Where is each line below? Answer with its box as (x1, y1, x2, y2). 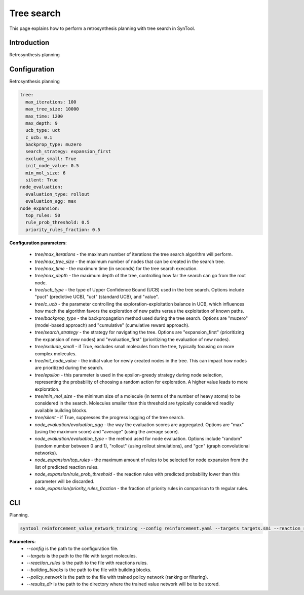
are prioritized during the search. (34, 365, 104, 371)
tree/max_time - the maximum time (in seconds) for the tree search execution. (34, 265, 198, 271)
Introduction (9, 39, 50, 47)
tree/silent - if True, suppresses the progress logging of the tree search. (34, 415, 185, 421)
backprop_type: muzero (25, 142, 82, 147)
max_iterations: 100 (25, 99, 77, 105)
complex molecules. (34, 350, 77, 357)
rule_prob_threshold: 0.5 (25, 219, 90, 226)
